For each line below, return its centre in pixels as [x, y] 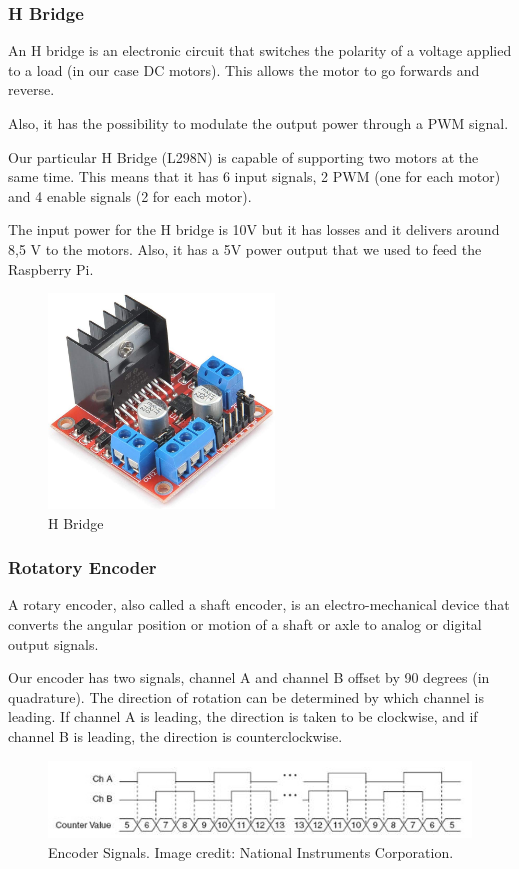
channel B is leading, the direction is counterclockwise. [175, 735]
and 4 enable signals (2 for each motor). [130, 195]
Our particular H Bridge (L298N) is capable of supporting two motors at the [243, 156]
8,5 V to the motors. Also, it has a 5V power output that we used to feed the [245, 248]
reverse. [31, 89]
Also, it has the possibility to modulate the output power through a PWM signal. [258, 123]
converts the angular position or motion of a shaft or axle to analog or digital [245, 623]
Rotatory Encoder [82, 567]
